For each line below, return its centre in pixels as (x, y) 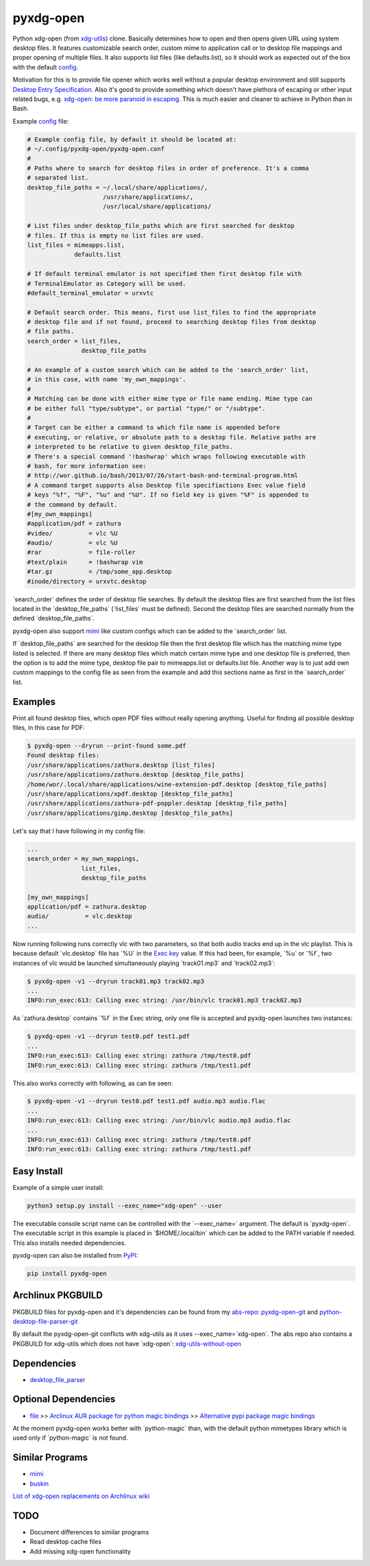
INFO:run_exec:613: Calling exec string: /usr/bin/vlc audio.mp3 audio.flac (159, 1120)
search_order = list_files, (74, 341)
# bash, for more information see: (87, 466)
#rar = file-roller (82, 552)
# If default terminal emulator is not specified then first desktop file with (164, 274)
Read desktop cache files (66, 1542)
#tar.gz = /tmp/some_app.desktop (99, 572)
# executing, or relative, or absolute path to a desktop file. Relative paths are (172, 437)
